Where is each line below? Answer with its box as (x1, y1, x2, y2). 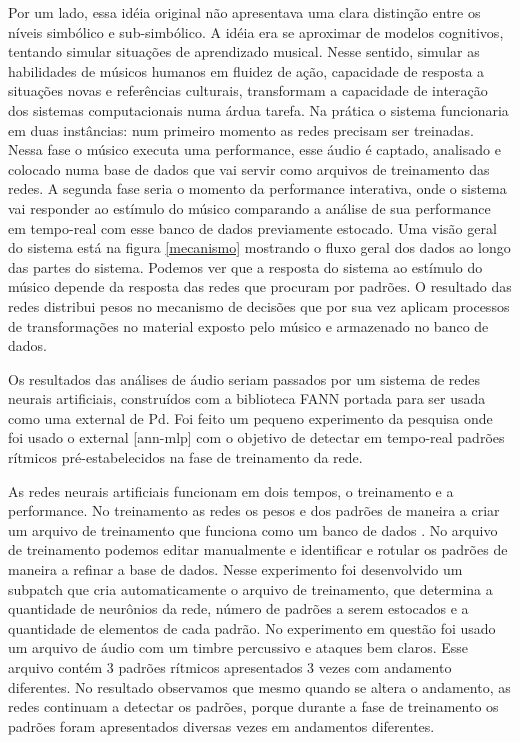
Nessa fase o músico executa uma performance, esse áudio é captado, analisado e (8, 139, 501, 160)
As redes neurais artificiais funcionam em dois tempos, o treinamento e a (8, 480, 454, 501)
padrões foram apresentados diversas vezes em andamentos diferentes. (8, 715, 435, 736)
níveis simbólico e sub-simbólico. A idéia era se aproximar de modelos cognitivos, (8, 21, 504, 42)
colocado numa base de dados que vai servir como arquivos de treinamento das (8, 158, 490, 179)
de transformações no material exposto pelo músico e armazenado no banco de (8, 315, 489, 336)
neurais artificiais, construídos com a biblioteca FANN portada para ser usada (8, 388, 486, 409)
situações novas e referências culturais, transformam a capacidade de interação (8, 80, 488, 101)
